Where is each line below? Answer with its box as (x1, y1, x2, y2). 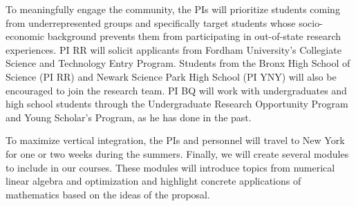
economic (6, 29, 44, 43)
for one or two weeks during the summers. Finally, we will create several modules (6, 146, 349, 161)
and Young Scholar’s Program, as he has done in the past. (6, 110, 252, 124)
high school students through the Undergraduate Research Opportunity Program (6, 96, 348, 111)
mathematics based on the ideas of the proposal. (6, 187, 210, 201)
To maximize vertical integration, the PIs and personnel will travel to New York (6, 133, 345, 147)
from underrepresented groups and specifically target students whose (6, 15, 296, 30)
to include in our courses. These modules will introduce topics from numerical (6, 160, 335, 174)
